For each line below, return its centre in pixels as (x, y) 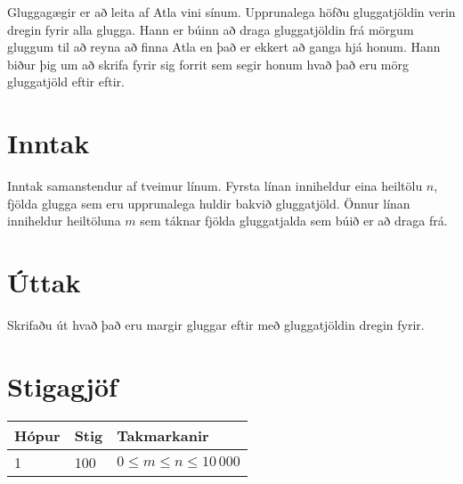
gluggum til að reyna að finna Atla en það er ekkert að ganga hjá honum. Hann (224, 47)
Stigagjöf (62, 386)
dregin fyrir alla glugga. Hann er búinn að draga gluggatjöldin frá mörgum (211, 29)
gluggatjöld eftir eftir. (66, 82)
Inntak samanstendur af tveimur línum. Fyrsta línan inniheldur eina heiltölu (215, 186)
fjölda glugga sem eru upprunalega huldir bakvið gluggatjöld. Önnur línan (209, 203)
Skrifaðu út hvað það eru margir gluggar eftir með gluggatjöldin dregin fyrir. (216, 324)
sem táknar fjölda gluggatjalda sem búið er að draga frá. (294, 221)
